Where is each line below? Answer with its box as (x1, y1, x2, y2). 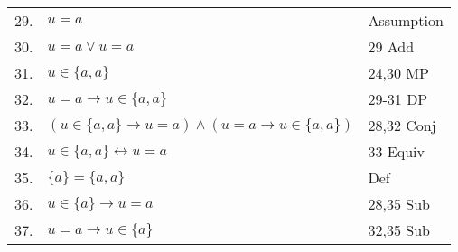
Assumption (368, 10, 444, 31)
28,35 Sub (368, 193, 430, 214)
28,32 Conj (368, 115, 436, 135)
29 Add (368, 36, 415, 57)
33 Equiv (368, 141, 425, 162)
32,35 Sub (368, 219, 430, 240)
